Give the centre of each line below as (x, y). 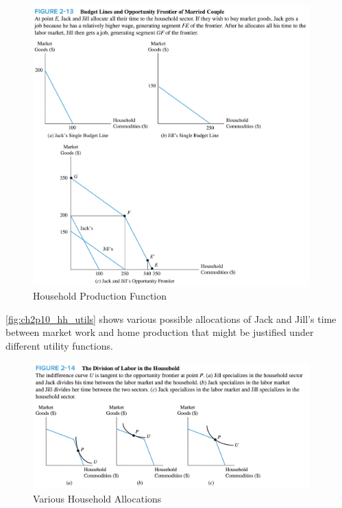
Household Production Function (100, 296)
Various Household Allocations (97, 499)
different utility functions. (59, 345)
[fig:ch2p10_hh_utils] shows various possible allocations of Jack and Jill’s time (171, 318)
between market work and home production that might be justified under (160, 332)
